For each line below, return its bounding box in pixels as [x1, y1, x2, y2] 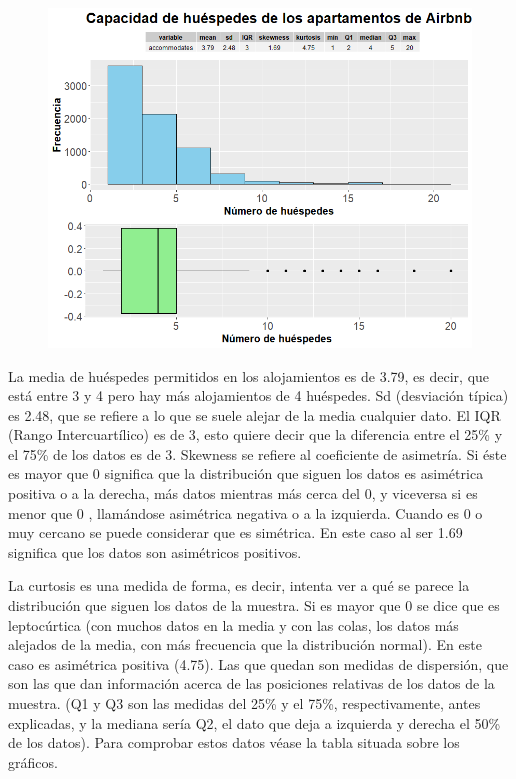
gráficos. [8, 751, 58, 772]
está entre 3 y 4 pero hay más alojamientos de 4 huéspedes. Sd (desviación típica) [8, 385, 509, 406]
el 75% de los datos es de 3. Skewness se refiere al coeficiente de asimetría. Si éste [8, 443, 507, 464]
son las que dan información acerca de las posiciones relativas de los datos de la [8, 673, 495, 694]
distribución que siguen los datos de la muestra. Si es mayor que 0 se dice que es [8, 595, 500, 616]
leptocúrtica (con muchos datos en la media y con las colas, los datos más [8, 614, 459, 635]
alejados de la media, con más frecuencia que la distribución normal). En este [8, 634, 482, 655]
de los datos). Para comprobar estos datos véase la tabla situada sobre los [8, 732, 460, 753]
